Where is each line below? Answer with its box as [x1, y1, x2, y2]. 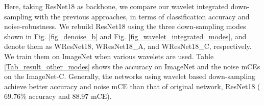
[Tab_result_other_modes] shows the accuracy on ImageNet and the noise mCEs [4, 61, 260, 71]
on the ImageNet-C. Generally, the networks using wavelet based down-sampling [4, 71, 255, 82]
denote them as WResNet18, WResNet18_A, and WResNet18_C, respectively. [4, 41, 252, 51]
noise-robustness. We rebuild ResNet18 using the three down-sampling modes [4, 21, 246, 32]
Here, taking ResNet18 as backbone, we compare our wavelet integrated [4, 1, 229, 11]
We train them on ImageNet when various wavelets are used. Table [4, 50, 214, 61]
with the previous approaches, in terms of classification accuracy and [34, 11, 250, 21]
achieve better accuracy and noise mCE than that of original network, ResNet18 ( [4, 81, 260, 91]
